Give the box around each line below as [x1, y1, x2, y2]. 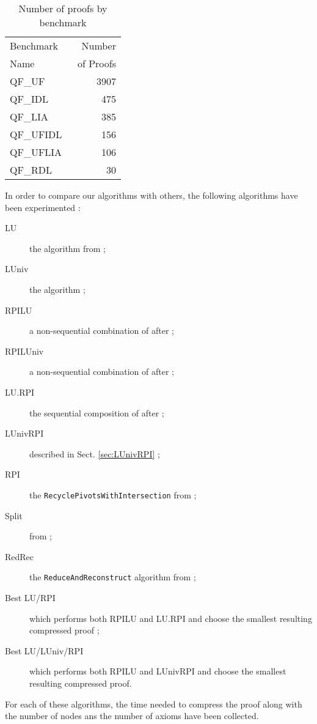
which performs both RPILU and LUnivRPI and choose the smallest [29, 665, 286, 678]
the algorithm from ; [29, 242, 106, 254]
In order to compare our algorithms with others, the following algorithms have [5, 189, 298, 201]
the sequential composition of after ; [29, 406, 164, 419]
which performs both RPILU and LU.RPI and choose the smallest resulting [29, 611, 312, 624]
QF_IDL [10, 92, 48, 106]
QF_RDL [10, 163, 52, 177]
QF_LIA [10, 109, 48, 124]
